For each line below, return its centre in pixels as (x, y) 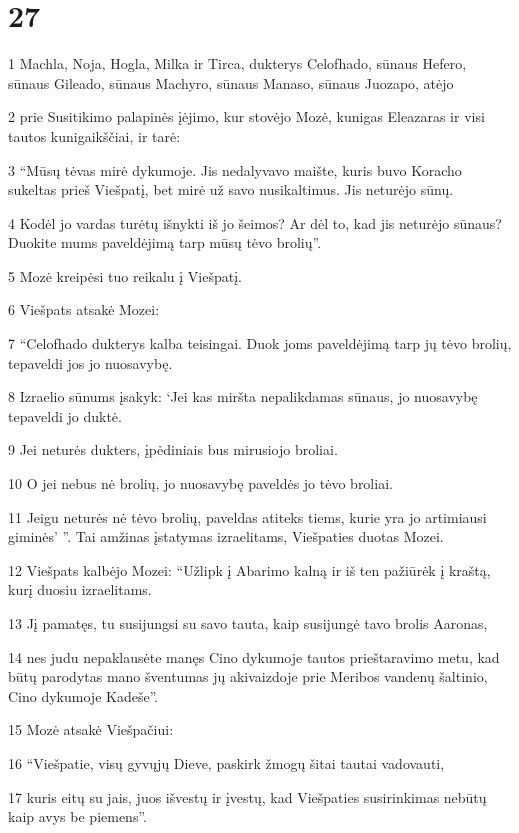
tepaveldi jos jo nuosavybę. (90, 362)
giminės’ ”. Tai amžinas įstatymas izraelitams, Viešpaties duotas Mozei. (226, 536)
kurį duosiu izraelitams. (80, 589)
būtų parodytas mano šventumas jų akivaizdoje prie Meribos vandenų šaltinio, (248, 676)
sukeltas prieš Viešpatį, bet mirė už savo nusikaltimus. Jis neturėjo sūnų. (231, 189)
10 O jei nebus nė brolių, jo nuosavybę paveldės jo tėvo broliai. (200, 483)
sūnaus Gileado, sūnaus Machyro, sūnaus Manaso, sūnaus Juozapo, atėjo (231, 82)
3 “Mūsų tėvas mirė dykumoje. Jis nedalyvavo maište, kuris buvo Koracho (235, 169)
